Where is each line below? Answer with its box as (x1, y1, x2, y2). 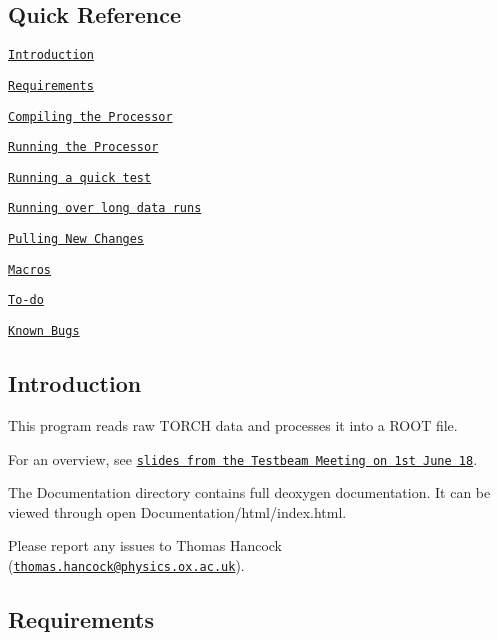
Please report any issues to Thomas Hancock (8, 535, 283, 556)
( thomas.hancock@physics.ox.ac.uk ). (8, 555, 245, 575)
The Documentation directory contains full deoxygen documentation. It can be (8, 482, 491, 503)
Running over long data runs (8, 201, 202, 216)
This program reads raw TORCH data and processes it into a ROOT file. (8, 414, 458, 435)
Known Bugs (8, 324, 80, 339)
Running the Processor (8, 140, 159, 155)
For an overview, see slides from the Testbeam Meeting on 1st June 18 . (8, 448, 478, 469)
